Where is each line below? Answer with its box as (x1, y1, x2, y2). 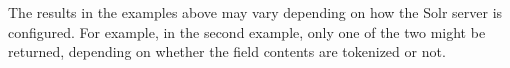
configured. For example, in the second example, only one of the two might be (8, 21, 486, 42)
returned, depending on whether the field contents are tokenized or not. (8, 41, 446, 62)
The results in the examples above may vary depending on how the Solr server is (8, 2, 503, 22)
